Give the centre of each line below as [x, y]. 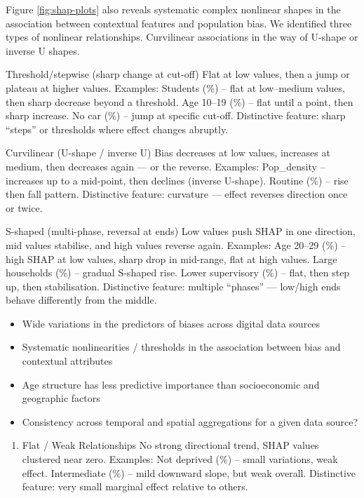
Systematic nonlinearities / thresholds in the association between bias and [181, 347]
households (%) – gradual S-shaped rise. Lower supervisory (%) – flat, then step [178, 272]
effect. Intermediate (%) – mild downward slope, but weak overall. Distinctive [189, 472]
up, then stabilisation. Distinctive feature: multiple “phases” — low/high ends [173, 286]
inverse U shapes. [43, 50]
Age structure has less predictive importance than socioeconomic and [171, 384]
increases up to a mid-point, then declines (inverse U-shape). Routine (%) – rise [177, 180]
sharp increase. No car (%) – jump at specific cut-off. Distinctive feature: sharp [176, 115]
